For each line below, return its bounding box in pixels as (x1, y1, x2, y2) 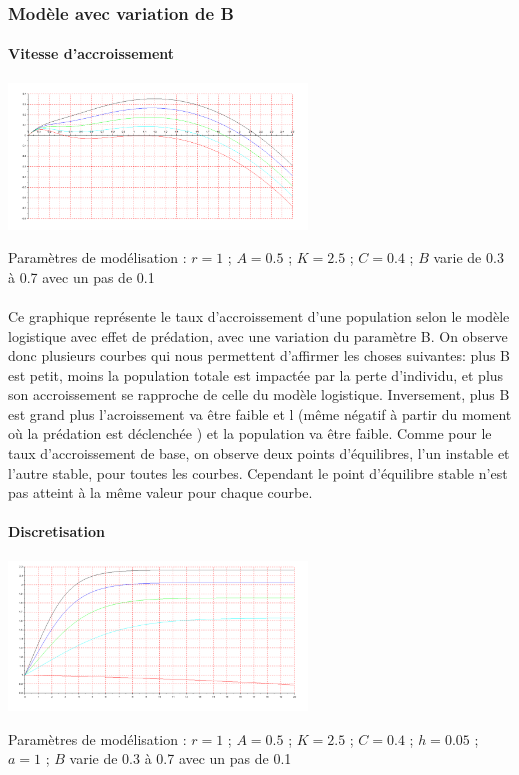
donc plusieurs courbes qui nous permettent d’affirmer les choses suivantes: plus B (8, 345, 511, 366)
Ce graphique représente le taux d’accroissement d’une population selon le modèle (8, 305, 510, 326)
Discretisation (8, 521, 105, 542)
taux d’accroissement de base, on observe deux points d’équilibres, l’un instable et (8, 443, 510, 464)
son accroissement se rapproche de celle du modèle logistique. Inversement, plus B (8, 384, 510, 405)
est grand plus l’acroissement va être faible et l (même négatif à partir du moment (8, 403, 512, 424)
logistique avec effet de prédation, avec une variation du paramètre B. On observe (8, 325, 508, 346)
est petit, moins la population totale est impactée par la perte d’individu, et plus (8, 364, 504, 385)
